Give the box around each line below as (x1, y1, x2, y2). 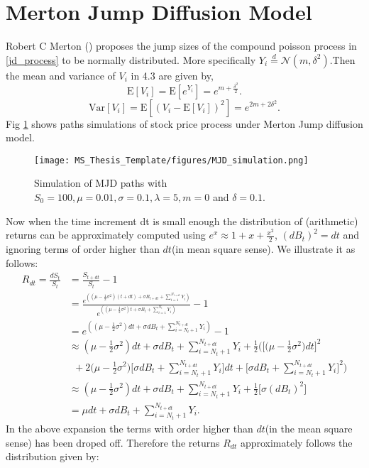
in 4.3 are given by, (131, 67, 214, 82)
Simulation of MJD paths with (34, 175, 167, 190)
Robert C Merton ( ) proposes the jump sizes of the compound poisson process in (6, 38, 357, 53)
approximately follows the (240, 435, 353, 450)
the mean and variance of (6, 67, 116, 82)
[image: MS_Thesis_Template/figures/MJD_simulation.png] (34, 155, 309, 165)
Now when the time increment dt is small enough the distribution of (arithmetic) (6, 213, 358, 228)
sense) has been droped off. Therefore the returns (6, 435, 220, 450)
